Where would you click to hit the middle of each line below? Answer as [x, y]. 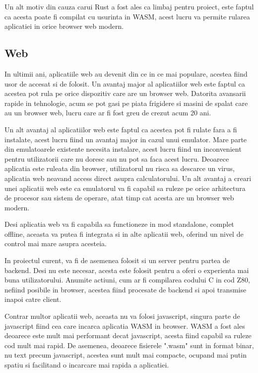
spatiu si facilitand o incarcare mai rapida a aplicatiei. [87, 365]
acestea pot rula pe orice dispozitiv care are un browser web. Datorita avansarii [125, 93]
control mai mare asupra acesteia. [56, 243]
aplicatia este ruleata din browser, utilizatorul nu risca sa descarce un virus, [120, 168]
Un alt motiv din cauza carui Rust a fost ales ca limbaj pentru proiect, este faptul [129, 6]
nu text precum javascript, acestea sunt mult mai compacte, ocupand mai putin [126, 355]
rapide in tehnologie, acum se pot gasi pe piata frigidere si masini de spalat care [126, 103]
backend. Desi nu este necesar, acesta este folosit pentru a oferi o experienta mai [127, 270]
